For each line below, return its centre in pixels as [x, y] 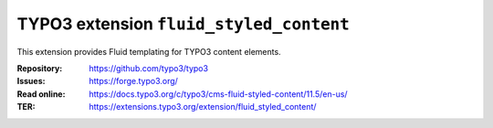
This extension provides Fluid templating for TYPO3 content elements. [149, 51]
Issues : [31, 81]
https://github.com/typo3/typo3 [149, 68]
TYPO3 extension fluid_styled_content [184, 24]
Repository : [40, 68]
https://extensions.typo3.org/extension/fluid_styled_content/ [203, 107]
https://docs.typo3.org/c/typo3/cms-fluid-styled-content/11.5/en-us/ [218, 94]
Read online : [41, 94]
